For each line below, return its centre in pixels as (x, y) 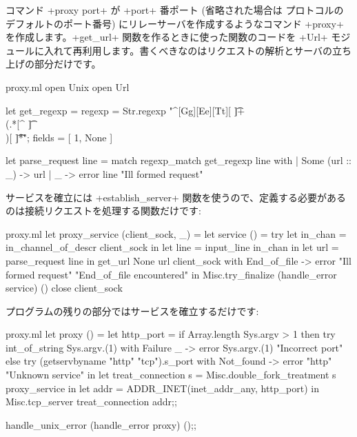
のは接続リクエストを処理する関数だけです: (103, 211)
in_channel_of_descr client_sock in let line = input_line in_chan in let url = (172, 247)
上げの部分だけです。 (53, 64)
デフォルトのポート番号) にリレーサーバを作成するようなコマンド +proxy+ (175, 23)
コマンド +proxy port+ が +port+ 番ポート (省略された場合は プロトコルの (175, 10)
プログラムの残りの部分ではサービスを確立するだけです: (132, 311)
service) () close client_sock (64, 288)
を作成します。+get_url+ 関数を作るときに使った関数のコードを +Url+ (167, 37)
